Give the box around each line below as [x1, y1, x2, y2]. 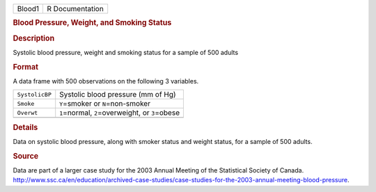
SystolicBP [17, 90, 52, 98]
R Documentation [47, 4, 104, 13]
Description [13, 33, 55, 43]
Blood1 [17, 4, 40, 13]
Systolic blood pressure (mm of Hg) [59, 90, 177, 99]
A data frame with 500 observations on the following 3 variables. [13, 77, 199, 85]
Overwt [17, 109, 38, 116]
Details [13, 122, 38, 132]
